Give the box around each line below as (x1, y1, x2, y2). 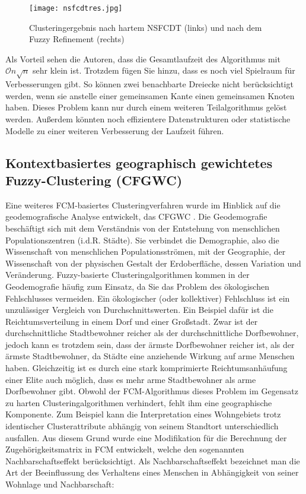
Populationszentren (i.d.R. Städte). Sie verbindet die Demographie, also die (5, 233, 279, 246)
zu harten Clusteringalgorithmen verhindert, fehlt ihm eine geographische (5, 396, 272, 408)
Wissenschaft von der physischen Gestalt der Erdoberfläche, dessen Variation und (5, 256, 301, 269)
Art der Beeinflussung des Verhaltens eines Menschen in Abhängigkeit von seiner (5, 466, 299, 479)
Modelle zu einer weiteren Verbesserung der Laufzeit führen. (5, 124, 224, 137)
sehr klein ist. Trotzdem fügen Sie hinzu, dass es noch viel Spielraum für (33, 64, 295, 77)
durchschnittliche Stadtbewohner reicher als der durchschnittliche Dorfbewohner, (5, 327, 299, 339)
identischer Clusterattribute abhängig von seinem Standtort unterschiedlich (5, 420, 279, 432)
